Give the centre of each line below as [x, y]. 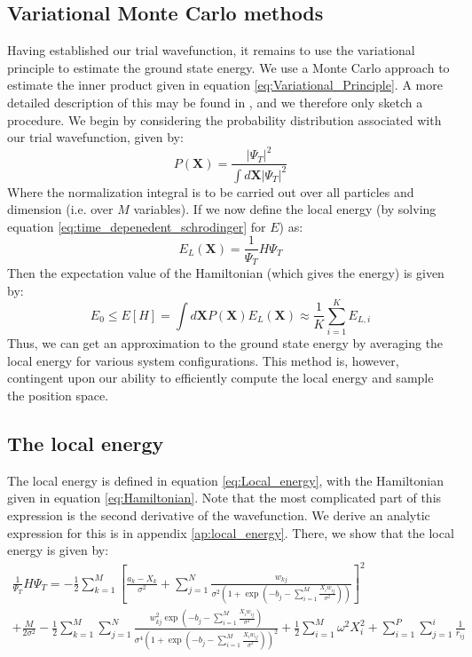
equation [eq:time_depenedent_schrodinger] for [137, 226]
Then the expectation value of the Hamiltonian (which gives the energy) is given [226, 272]
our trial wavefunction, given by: [95, 137]
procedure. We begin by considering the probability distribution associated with [224, 119]
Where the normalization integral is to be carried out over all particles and [211, 191]
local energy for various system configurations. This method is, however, [203, 360]
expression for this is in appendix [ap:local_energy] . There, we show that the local [231, 532]
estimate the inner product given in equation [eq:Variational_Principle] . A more [225, 85]
